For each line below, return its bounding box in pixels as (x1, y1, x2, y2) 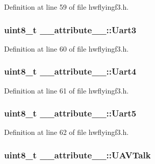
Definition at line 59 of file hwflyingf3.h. (4, 2, 129, 12)
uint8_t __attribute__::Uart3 (4, 23, 137, 36)
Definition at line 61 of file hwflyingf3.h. (4, 85, 129, 96)
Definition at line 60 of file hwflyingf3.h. (4, 43, 129, 54)
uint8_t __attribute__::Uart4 (4, 65, 137, 78)
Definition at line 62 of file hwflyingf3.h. (4, 127, 129, 137)
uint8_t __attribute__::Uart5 (4, 107, 137, 120)
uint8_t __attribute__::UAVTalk (4, 148, 151, 161)
